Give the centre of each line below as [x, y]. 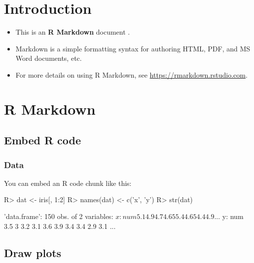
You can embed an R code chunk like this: [68, 183]
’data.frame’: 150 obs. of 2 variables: [59, 216]
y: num [233, 216]
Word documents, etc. [49, 58]
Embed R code [43, 140]
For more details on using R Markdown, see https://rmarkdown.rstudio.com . [131, 74]
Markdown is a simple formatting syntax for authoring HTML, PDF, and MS [133, 48]
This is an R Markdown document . [73, 32]
